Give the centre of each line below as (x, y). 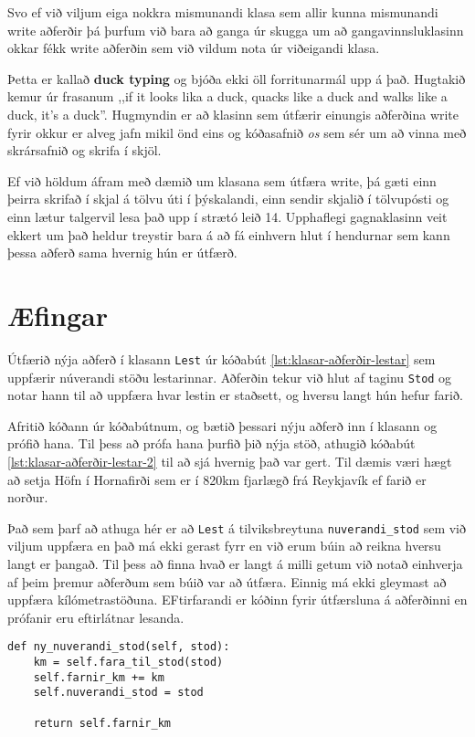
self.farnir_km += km (99, 677)
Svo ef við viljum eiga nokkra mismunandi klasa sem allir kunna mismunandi (223, 12)
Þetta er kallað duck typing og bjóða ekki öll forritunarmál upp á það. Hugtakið (237, 78)
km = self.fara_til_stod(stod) (128, 662)
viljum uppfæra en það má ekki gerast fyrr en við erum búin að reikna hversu (224, 546)
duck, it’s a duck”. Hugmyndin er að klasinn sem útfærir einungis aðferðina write (233, 114)
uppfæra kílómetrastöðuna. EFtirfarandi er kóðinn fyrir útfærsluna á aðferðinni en (237, 600)
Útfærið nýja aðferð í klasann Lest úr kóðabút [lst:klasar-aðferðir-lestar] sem (222, 358)
